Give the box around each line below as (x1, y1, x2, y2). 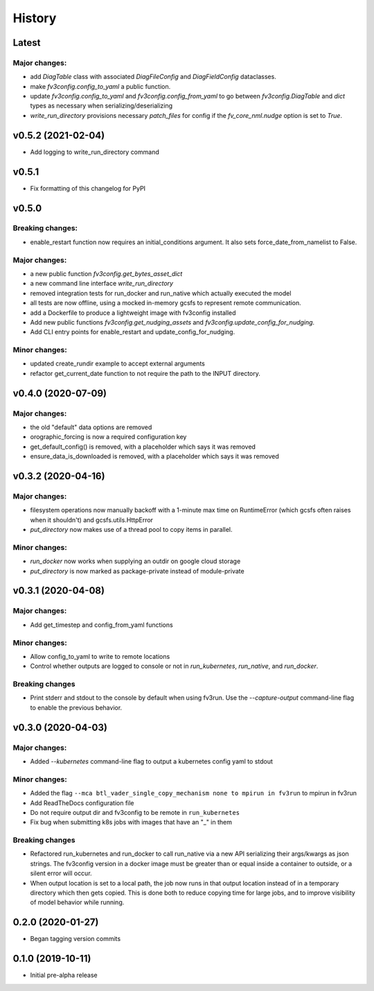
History (12, 10, 57, 26)
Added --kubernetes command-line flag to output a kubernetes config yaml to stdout (30, 757, 274, 766)
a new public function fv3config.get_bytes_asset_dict (30, 269, 183, 277)
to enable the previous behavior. (30, 703, 123, 712)
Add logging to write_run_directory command (30, 148, 159, 156)
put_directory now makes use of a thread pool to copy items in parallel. (30, 526, 233, 534)
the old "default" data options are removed (30, 423, 152, 431)
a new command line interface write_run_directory (30, 279, 173, 288)
